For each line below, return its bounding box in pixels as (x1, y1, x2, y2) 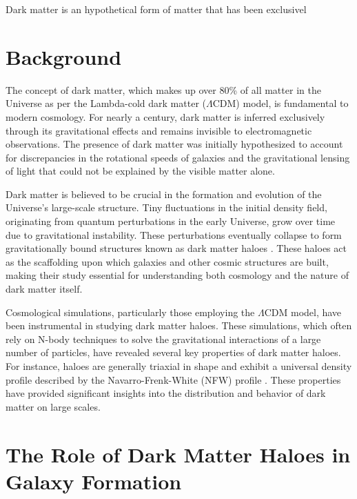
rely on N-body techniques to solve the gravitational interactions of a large (6, 331, 321, 346)
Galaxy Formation (6, 467, 182, 495)
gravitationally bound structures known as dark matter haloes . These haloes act (6, 241, 347, 255)
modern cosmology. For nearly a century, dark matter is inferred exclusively (6, 109, 325, 124)
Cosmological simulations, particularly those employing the (6, 304, 255, 319)
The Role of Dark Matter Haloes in (6, 440, 351, 468)
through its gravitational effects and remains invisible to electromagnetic (6, 123, 312, 137)
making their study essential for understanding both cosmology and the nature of (6, 268, 349, 282)
